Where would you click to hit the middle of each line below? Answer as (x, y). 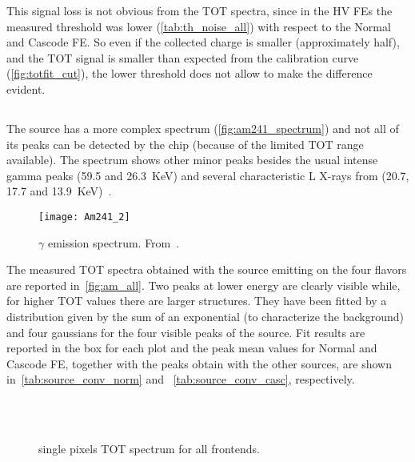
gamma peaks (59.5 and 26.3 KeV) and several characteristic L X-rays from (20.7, (208, 175)
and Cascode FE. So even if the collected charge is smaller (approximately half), (203, 42)
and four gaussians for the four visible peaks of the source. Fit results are (186, 332)
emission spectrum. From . (114, 242)
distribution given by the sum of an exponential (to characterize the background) (205, 316)
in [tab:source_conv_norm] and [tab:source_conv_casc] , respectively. (181, 379)
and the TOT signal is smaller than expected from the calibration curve (183, 57)
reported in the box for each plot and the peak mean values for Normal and (192, 348)
